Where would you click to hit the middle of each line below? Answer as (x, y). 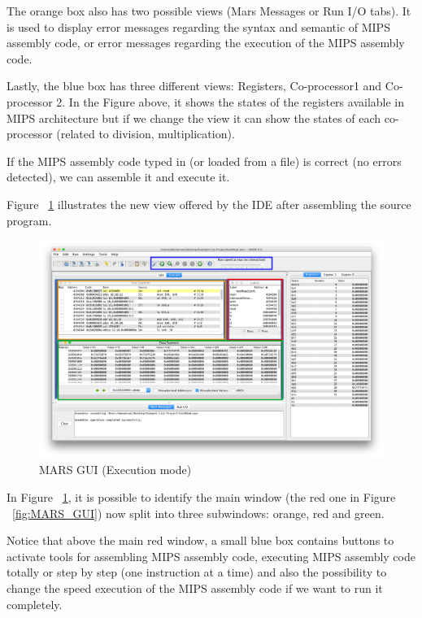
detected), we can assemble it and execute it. (118, 177)
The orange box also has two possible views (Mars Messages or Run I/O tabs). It (209, 11)
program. (29, 220)
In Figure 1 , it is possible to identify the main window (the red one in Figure (201, 497)
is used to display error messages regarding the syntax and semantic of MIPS (198, 26)
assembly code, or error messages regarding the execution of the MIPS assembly (206, 43)
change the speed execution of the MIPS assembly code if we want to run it (195, 588)
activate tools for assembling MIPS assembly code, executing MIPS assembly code (211, 556)
